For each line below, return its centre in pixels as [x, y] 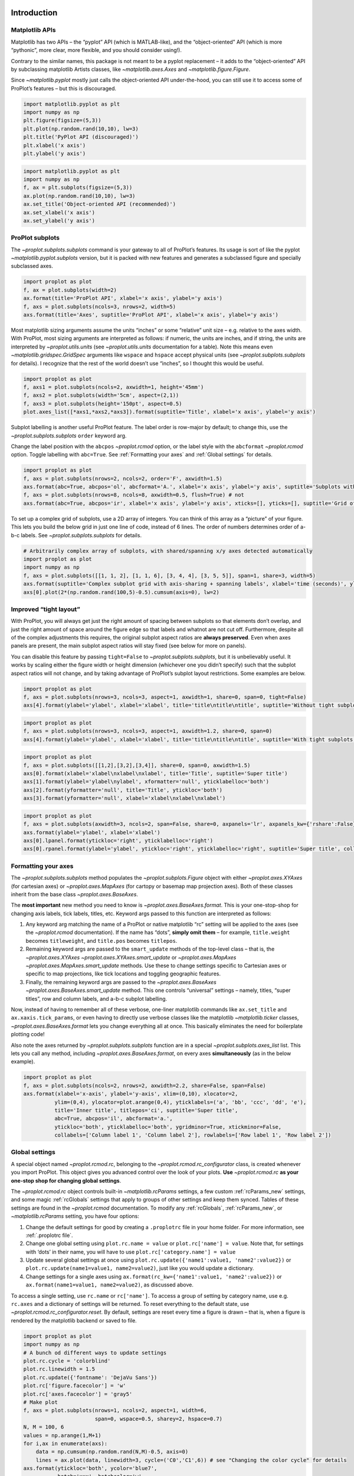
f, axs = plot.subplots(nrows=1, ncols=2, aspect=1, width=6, [115, 1410]
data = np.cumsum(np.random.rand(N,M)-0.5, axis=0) [112, 1452]
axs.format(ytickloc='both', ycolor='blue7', [90, 1468]
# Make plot [41, 1402]
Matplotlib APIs [33, 30]
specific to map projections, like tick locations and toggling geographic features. [123, 974]
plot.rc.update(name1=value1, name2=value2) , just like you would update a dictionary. [140, 1268]
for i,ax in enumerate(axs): [65, 1443]
